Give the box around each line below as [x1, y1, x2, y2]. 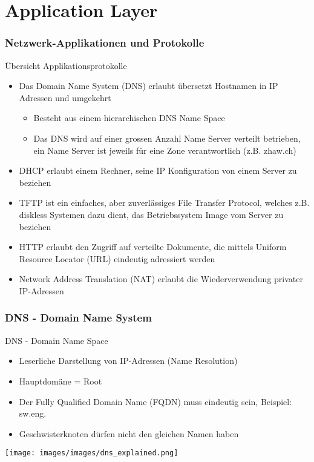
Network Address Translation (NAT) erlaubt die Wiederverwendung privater [19, 272, 303, 285]
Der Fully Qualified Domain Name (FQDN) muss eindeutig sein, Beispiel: [19, 395, 292, 408]
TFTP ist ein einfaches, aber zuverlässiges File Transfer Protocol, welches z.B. [19, 196, 310, 209]
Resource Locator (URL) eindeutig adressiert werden [19, 252, 215, 265]
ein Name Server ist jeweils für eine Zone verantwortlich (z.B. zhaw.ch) [33, 144, 296, 156]
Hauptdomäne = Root [19, 374, 102, 387]
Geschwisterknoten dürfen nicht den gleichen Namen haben [19, 427, 239, 440]
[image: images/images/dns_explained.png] [5, 449, 178, 458]
